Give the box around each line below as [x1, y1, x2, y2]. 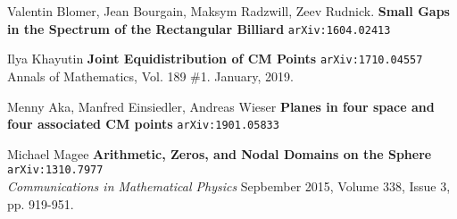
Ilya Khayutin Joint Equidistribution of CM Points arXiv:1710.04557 [7, 49, 423, 68]
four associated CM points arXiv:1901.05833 [7, 114, 279, 133]
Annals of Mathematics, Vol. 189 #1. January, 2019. [7, 66, 294, 85]
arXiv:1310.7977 [7, 164, 104, 177]
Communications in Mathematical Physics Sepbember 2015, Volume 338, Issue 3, [7, 177, 451, 195]
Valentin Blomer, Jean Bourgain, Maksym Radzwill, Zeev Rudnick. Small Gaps [7, 2, 450, 20]
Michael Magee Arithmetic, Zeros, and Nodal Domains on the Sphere [7, 144, 432, 163]
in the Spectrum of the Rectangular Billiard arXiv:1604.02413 [7, 19, 391, 38]
